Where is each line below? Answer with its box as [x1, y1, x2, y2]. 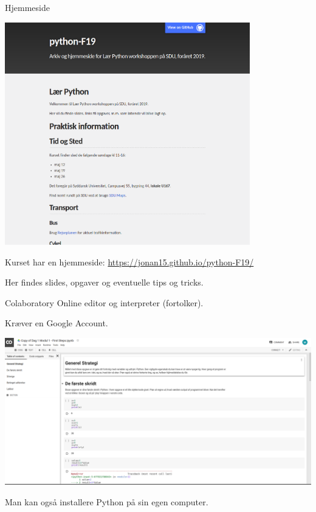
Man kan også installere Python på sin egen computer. [5, 495, 208, 508]
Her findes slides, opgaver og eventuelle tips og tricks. [5, 276, 204, 289]
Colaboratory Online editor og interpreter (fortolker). [5, 296, 204, 309]
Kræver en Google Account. [5, 317, 108, 329]
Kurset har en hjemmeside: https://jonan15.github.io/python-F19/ [5, 255, 254, 268]
